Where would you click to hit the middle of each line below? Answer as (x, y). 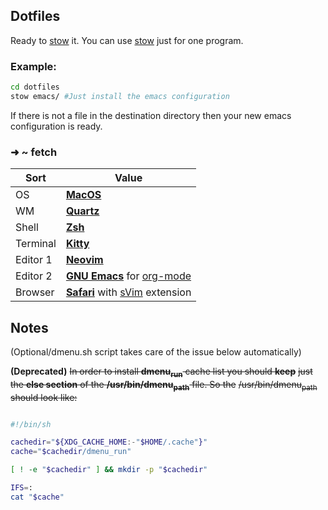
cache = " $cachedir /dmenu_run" (71, 452)
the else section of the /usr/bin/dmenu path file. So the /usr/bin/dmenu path (164, 385)
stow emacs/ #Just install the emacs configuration (120, 96)
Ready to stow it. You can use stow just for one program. (127, 40)
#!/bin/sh (31, 424)
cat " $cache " (37, 497)
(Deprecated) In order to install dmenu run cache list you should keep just (161, 372)
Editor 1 (34, 260)
